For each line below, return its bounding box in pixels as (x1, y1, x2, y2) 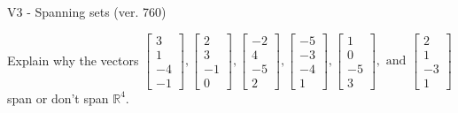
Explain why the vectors (7, 50, 139, 69)
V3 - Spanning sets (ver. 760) (7, 3, 167, 20)
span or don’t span (7, 88, 109, 107)
